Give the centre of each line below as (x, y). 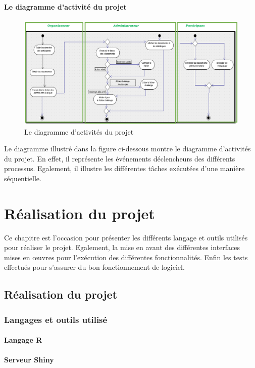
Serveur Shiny (29, 360)
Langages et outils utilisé (56, 319)
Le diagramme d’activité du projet (65, 6)
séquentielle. (23, 178)
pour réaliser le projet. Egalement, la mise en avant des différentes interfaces (122, 247)
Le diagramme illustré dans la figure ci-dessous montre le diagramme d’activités (127, 149)
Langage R (23, 340)
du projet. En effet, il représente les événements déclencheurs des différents (120, 158)
